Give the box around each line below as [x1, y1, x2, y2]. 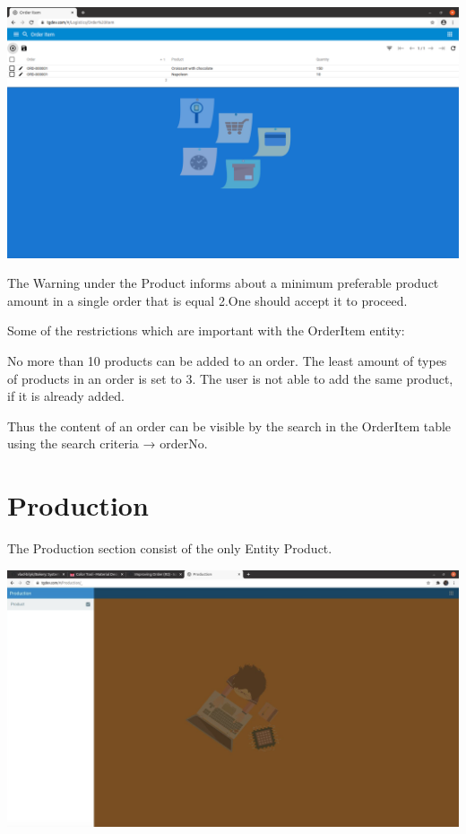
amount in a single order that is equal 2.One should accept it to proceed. [7, 291, 408, 309]
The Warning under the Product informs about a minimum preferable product [7, 274, 439, 292]
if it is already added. [7, 387, 125, 405]
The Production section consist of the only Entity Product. [7, 539, 332, 558]
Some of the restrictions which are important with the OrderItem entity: [7, 321, 405, 340]
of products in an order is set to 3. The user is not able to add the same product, [7, 369, 453, 387]
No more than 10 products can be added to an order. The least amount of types [7, 351, 447, 369]
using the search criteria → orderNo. [7, 434, 208, 453]
